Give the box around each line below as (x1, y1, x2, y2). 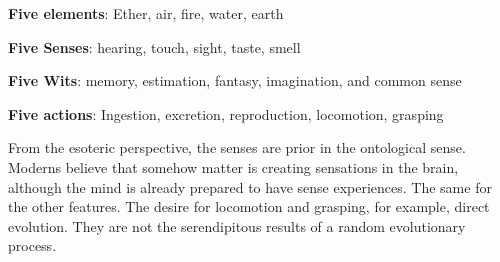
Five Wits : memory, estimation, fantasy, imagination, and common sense (8, 70, 462, 91)
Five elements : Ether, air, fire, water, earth (8, 3, 284, 23)
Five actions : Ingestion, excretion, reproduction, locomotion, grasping (8, 103, 444, 124)
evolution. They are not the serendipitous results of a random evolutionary (8, 215, 466, 236)
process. (8, 235, 57, 256)
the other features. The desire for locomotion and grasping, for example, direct (8, 196, 490, 217)
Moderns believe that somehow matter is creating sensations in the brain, (8, 156, 459, 177)
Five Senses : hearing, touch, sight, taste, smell (8, 36, 301, 57)
